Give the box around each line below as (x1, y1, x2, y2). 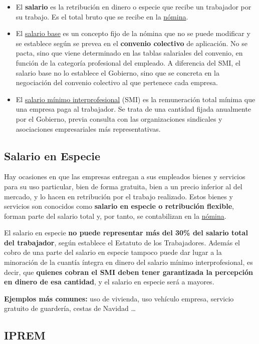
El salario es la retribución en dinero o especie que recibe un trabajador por (16, 2, 251, 12)
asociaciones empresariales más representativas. (16, 123, 161, 134)
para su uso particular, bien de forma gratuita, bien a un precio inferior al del (4, 181, 242, 191)
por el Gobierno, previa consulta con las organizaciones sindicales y (16, 113, 222, 124)
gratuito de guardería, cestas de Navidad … (4, 303, 136, 313)
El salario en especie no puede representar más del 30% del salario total (4, 227, 248, 238)
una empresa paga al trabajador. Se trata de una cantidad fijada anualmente (16, 104, 251, 114)
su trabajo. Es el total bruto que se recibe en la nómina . (16, 11, 188, 22)
